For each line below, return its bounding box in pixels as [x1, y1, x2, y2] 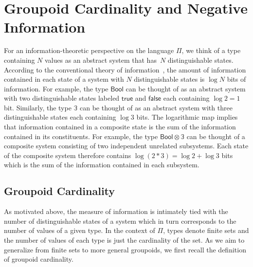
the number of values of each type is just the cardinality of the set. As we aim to [4, 235, 245, 245]
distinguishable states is [134, 74, 205, 84]
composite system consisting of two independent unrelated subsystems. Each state [4, 141, 249, 151]
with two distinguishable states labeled [4, 93, 120, 103]
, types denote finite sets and [163, 225, 249, 235]
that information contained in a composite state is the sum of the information [4, 122, 236, 132]
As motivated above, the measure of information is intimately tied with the [4, 206, 228, 216]
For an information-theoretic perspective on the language [4, 45, 174, 55]
